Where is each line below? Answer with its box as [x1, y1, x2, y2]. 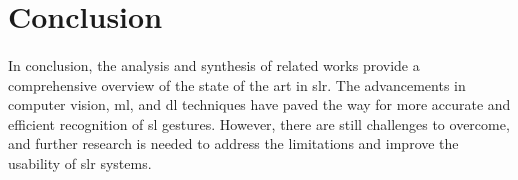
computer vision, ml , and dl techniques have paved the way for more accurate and [8, 94, 511, 115]
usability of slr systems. [8, 152, 152, 173]
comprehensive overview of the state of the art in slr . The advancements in [8, 74, 466, 95]
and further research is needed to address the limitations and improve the [8, 133, 459, 154]
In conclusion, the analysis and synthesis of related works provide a [8, 54, 420, 75]
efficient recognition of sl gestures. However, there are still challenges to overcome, [8, 113, 510, 134]
